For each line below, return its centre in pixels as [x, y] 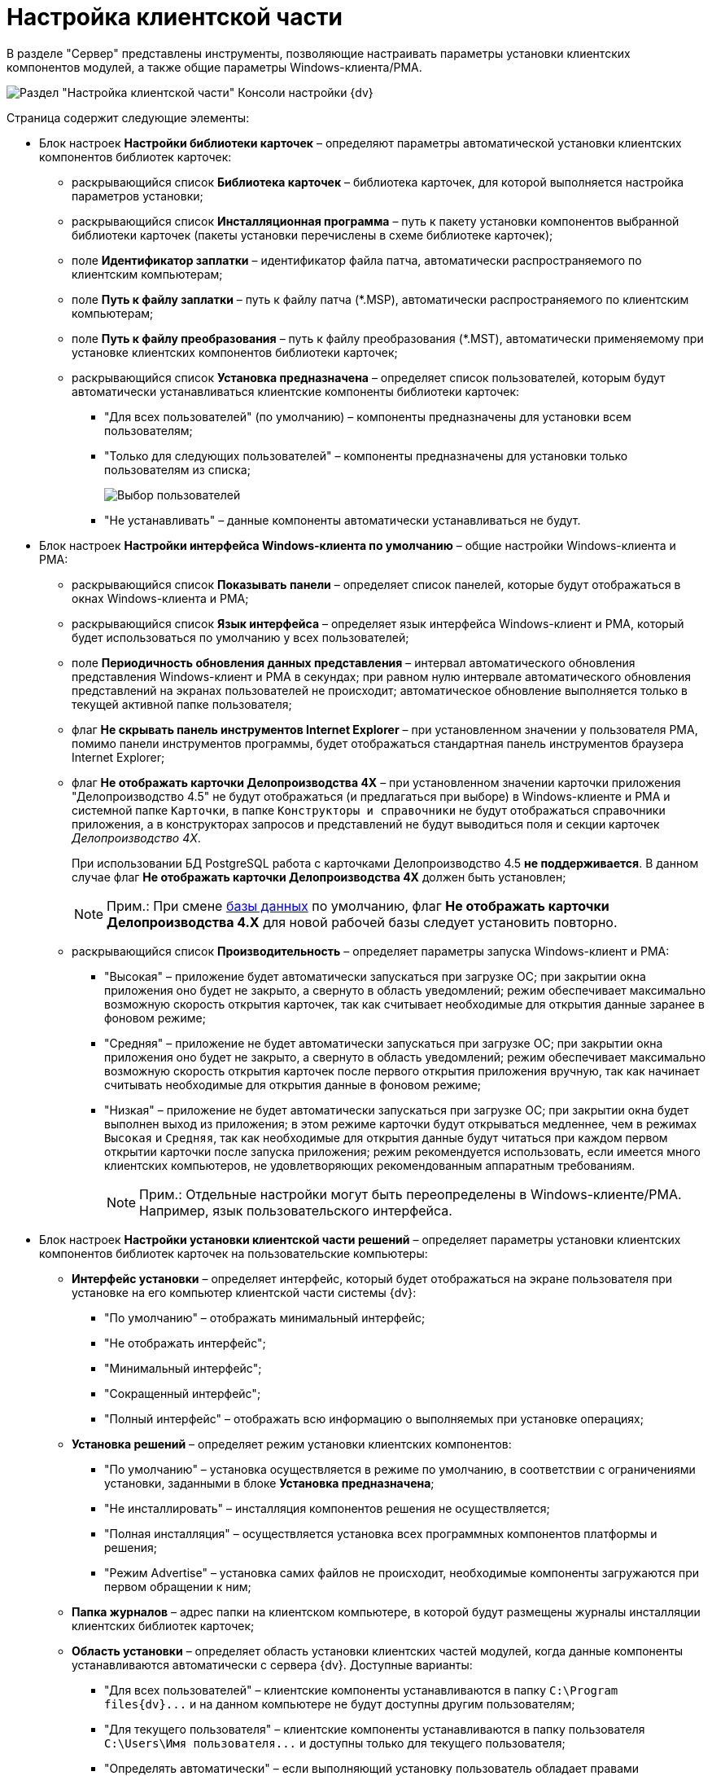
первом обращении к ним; [178, 1586]
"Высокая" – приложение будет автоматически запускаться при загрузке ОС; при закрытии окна [375, 976]
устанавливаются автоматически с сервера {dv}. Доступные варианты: [272, 1664]
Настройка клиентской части [175, 17]
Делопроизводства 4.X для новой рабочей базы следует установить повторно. [362, 922]
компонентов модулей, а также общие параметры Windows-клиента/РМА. [214, 67]
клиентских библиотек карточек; [163, 1625]
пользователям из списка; [177, 469]
